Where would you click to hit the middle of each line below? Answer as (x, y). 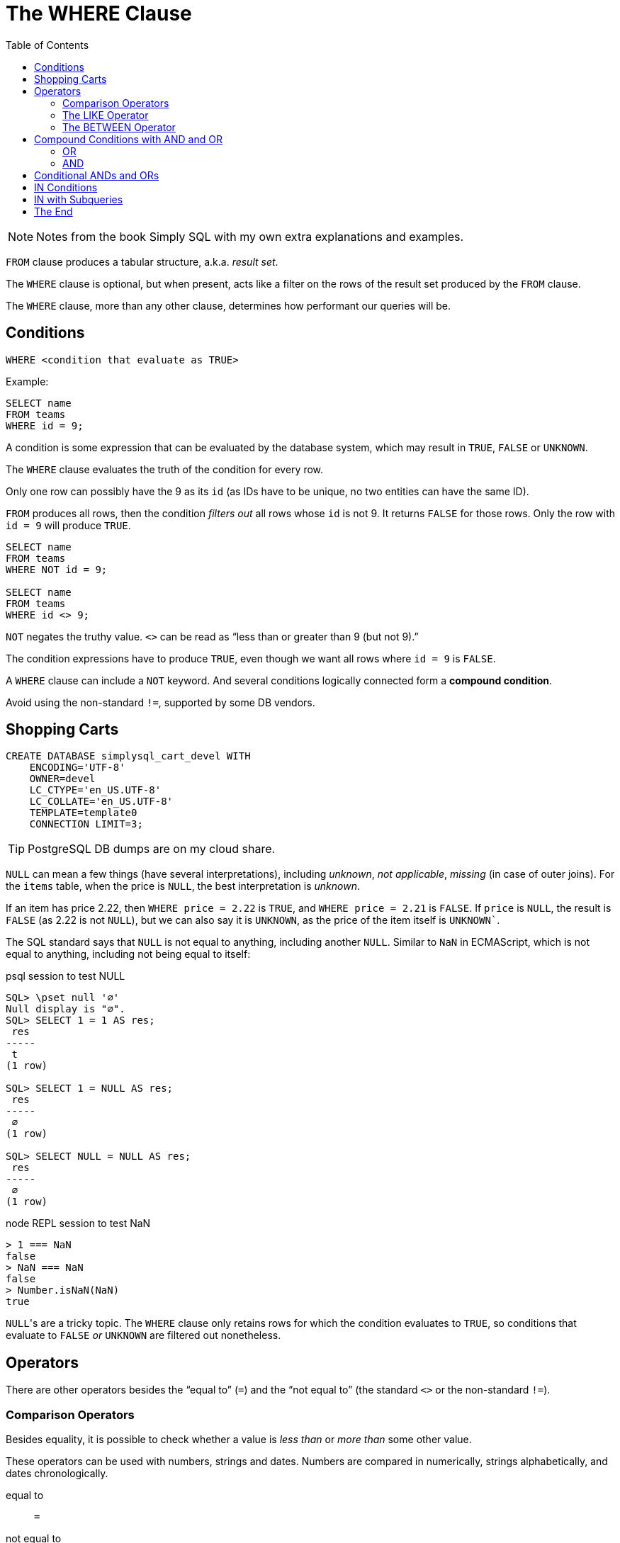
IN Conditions (66, 187)
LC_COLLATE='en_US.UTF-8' (101, 802)
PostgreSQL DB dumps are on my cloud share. (152, 849)
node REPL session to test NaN (78, 1223)
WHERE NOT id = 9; (57, 569)
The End (53, 211)
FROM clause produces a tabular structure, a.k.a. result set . (142, 261)
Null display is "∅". (66, 1009)
